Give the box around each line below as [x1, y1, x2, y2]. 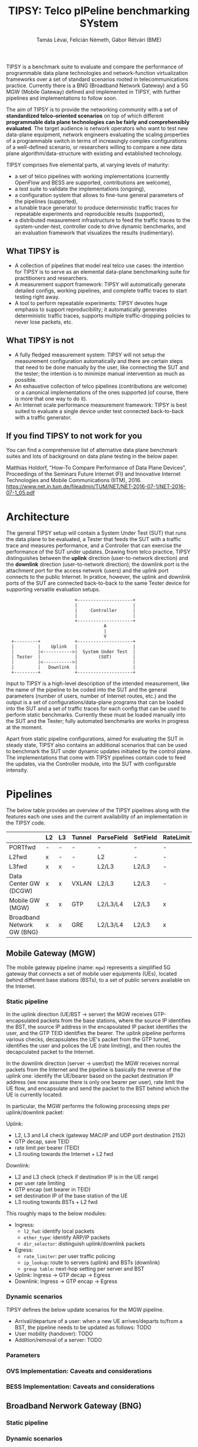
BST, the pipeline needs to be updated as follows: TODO [14, 1324, 151, 1331]
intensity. [6, 767, 28, 774]
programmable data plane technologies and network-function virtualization [6, 69, 189, 76]
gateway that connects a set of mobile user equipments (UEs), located [6, 970, 177, 977]
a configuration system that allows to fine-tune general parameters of [14, 191, 184, 198]
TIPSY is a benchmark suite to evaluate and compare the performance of [6, 63, 184, 70]
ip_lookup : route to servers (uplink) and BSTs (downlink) [23, 1259, 160, 1266]
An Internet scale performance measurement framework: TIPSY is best [14, 401, 187, 408]
